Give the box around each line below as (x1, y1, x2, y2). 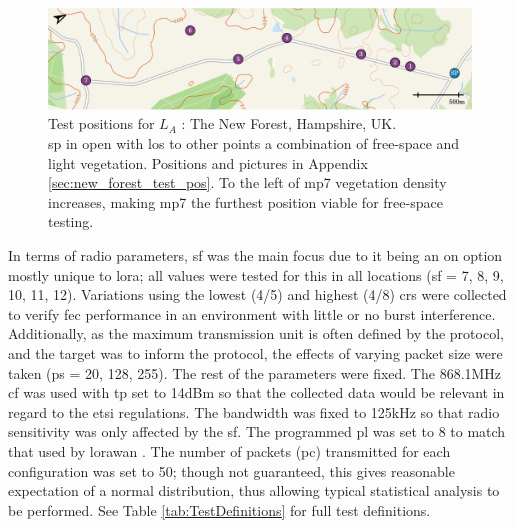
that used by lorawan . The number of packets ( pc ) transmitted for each (8, 440, 451, 461)
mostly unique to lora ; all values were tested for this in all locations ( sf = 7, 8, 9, (8, 264, 504, 285)
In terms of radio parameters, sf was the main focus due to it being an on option (8, 245, 503, 266)
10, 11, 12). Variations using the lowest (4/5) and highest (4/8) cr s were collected (8, 284, 507, 305)
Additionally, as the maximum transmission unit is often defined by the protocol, (8, 323, 504, 344)
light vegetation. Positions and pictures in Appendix (48, 152, 368, 173)
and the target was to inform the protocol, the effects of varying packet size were (8, 342, 503, 363)
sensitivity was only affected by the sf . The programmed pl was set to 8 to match (8, 421, 506, 442)
